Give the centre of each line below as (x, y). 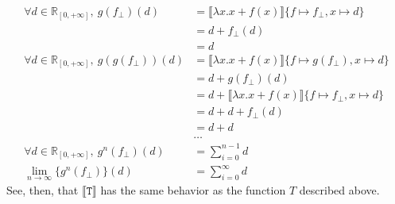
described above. (339, 190)
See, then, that (43, 190)
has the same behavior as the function (193, 190)
